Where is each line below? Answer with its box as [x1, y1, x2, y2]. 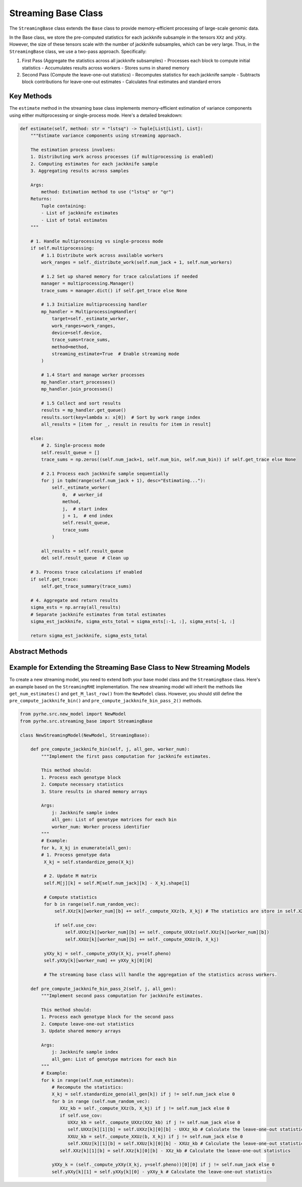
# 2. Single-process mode [41, 443, 105, 448]
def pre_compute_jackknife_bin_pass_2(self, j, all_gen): [30, 986, 177, 991]
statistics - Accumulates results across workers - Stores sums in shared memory [22, 64, 190, 70]
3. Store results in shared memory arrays [41, 788, 148, 795]
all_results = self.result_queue [41, 548, 124, 553]
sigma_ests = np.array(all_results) [30, 604, 121, 610]
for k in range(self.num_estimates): [41, 1077, 134, 1083]
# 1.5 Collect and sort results [41, 400, 121, 406]
